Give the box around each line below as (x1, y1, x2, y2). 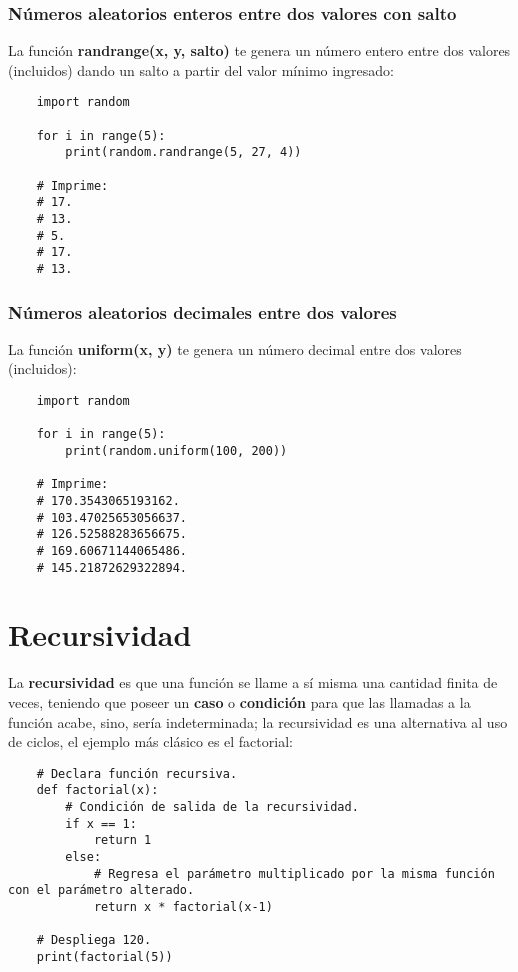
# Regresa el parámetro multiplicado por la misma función (93, 866, 495, 881)
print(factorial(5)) (36, 949, 173, 964)
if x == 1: (65, 816, 137, 831)
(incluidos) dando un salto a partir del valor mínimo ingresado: (8, 59, 394, 80)
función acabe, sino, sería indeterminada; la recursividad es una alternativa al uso (8, 711, 508, 732)
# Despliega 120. (36, 933, 152, 948)
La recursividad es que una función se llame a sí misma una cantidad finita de (8, 672, 498, 693)
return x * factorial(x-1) (93, 900, 273, 914)
